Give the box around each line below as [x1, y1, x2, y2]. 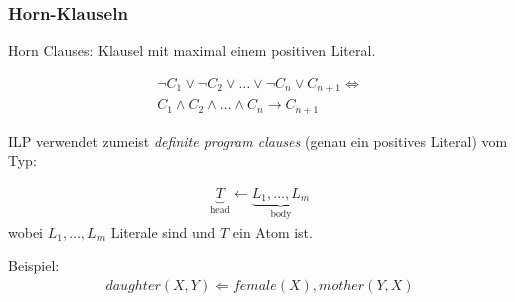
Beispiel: [8, 255, 60, 276]
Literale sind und [110, 221, 216, 242]
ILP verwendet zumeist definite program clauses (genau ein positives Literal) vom [8, 130, 508, 151]
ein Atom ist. [232, 221, 313, 242]
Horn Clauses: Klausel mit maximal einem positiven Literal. [8, 40, 376, 61]
